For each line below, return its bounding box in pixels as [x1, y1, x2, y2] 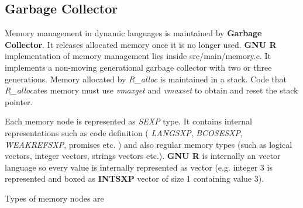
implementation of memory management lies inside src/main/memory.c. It [5, 50, 271, 62]
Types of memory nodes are [5, 192, 104, 204]
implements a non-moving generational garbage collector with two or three [5, 61, 272, 73]
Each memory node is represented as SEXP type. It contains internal [5, 115, 252, 127]
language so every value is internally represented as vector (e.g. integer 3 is [5, 161, 273, 173]
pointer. [5, 95, 33, 108]
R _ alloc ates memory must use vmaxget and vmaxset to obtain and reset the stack [5, 84, 298, 96]
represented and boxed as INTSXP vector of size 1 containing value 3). [5, 172, 264, 185]
